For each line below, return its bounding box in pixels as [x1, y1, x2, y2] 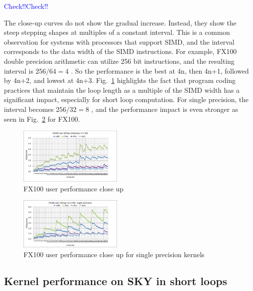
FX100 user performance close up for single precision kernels [23, 249, 205, 259]
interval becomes [4, 104, 54, 114]
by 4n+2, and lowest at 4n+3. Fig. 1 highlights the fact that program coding [4, 75, 236, 85]
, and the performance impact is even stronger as [91, 104, 238, 114]
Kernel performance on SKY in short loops [4, 273, 228, 288]
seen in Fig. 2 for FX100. [4, 113, 80, 124]
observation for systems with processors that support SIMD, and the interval [4, 36, 234, 47]
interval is [4, 65, 34, 76]
